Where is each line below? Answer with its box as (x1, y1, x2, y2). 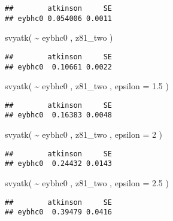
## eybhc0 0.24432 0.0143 (5, 159, 112, 168)
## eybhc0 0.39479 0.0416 (5, 208, 112, 217)
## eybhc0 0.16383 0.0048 (5, 111, 112, 120)
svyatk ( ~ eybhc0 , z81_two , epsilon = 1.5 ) (5, 80, 169, 92)
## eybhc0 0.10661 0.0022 (5, 62, 112, 71)
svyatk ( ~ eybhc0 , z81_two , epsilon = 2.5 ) (5, 177, 169, 189)
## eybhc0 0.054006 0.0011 (5, 14, 112, 23)
